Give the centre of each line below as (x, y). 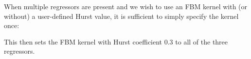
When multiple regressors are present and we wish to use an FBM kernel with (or (126, 6)
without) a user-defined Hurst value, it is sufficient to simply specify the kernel (121, 16)
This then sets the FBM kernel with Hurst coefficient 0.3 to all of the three (116, 41)
